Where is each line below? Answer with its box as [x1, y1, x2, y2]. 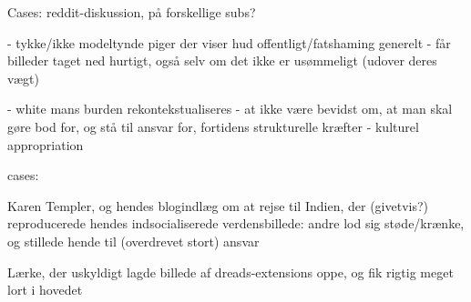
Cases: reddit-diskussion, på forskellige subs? [7, 3, 256, 21]
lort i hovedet [7, 280, 83, 299]
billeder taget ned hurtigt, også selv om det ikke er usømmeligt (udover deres [7, 51, 437, 70]
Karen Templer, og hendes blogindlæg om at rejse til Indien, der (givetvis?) [7, 196, 428, 215]
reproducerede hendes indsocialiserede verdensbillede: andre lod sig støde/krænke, [7, 214, 465, 233]
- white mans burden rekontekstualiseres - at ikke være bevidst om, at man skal [7, 99, 453, 118]
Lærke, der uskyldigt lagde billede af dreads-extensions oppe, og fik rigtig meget [7, 262, 454, 281]
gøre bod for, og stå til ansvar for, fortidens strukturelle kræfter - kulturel [7, 116, 419, 136]
